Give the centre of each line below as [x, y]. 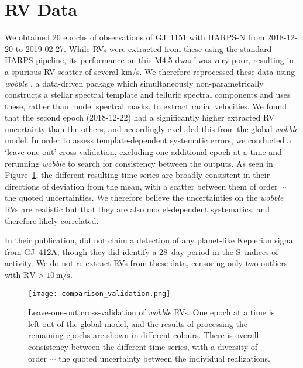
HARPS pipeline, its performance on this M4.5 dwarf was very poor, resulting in [149, 60]
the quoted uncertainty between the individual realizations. [164, 358]
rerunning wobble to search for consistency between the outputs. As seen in [139, 163]
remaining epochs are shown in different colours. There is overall [144, 335]
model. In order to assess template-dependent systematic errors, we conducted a [148, 140]
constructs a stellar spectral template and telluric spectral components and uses [148, 94]
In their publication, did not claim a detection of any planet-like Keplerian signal [150, 240]
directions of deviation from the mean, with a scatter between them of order [141, 186]
